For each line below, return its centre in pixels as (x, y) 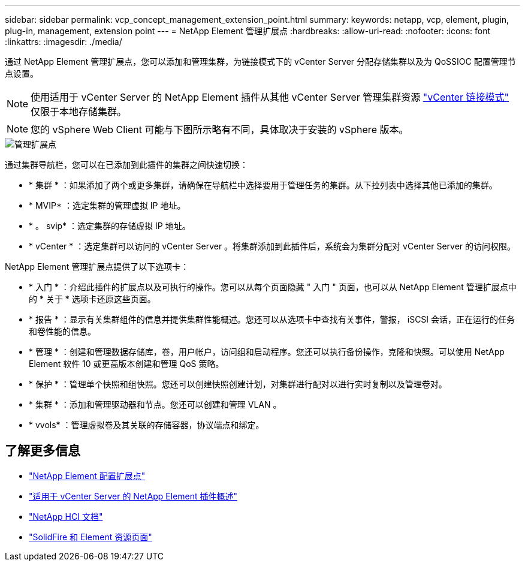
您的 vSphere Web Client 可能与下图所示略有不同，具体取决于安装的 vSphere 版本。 (220, 130)
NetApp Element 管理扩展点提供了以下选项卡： (97, 267)
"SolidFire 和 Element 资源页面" (90, 537)
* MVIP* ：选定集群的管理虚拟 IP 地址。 (107, 205)
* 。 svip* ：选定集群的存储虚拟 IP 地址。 (110, 226)
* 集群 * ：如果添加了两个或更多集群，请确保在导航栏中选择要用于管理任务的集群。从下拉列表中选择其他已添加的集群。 (263, 185)
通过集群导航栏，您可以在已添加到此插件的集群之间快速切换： (126, 165)
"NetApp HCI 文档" (66, 516)
